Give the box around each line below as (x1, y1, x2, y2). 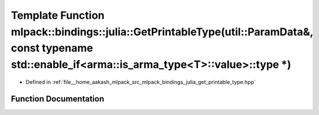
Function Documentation (11, 94, 105, 104)
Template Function (11, 9, 105, 22)
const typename (11, 42, 93, 55)
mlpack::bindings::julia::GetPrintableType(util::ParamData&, (11, 25, 313, 38)
